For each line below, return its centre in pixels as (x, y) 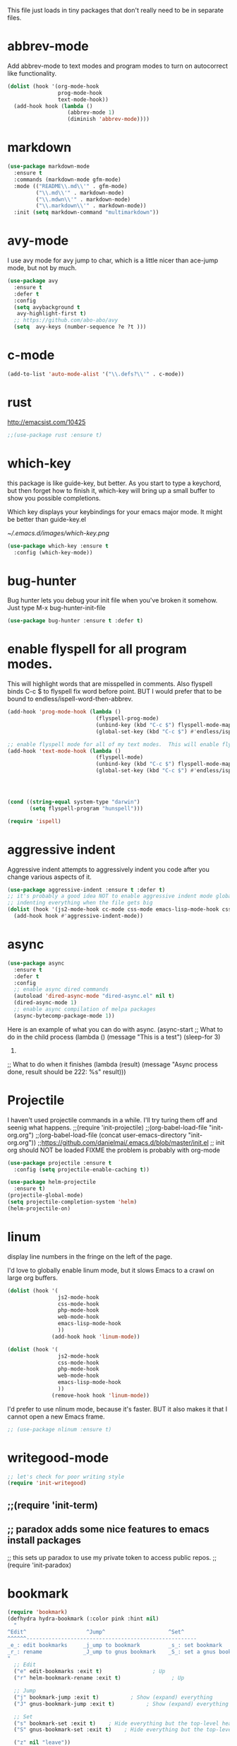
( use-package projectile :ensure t (60, 1163)
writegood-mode (58, 1458)
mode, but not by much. (42, 268)
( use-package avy (33, 281)
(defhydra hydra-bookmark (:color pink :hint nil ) (83, 1619)
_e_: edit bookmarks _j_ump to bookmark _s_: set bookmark (115, 1645)
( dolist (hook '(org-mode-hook (53, 86)
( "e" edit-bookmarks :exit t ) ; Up (90, 1672)
